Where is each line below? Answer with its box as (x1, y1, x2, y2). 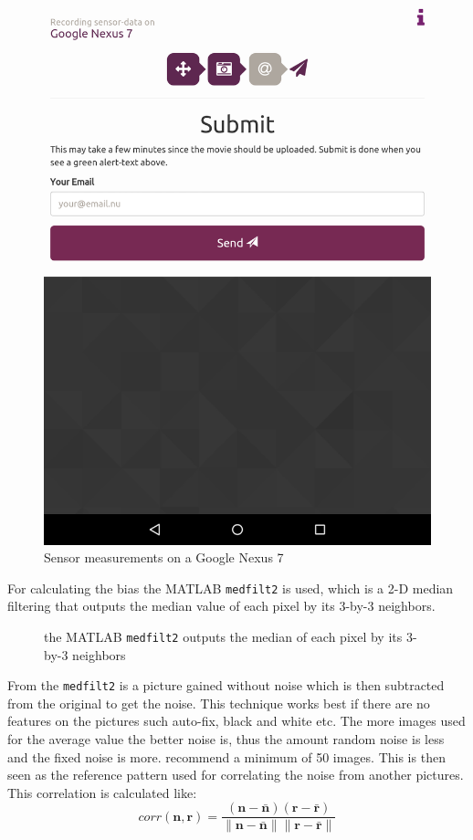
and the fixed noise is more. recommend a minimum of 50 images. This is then (7, 747, 446, 766)
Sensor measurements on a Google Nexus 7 (44, 548, 284, 567)
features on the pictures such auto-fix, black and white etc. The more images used (7, 711, 466, 730)
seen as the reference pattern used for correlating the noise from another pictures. (7, 765, 464, 784)
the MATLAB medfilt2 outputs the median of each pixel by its (44, 626, 403, 646)
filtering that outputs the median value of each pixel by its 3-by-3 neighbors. (7, 596, 436, 615)
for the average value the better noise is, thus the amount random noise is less (7, 730, 445, 749)
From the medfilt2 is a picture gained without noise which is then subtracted (7, 676, 445, 695)
